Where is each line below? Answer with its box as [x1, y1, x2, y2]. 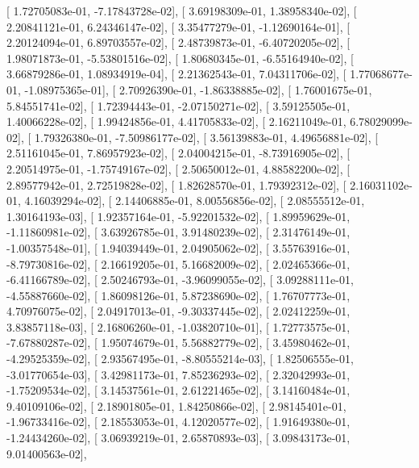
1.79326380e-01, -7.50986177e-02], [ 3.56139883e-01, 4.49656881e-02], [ [34, 128, 379, 145]
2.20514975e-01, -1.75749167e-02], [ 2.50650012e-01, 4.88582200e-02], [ [6, 160, 351, 177]
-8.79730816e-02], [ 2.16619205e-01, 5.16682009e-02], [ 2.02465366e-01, [6, 255, 351, 272]
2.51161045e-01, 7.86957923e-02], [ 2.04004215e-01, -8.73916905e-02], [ [6, 144, 351, 161]
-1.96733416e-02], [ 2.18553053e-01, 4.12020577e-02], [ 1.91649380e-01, [6, 413, 351, 430]
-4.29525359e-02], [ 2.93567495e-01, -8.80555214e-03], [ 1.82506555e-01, [6, 350, 354, 367]
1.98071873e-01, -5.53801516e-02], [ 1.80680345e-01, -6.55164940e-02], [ [6, 49, 354, 66]
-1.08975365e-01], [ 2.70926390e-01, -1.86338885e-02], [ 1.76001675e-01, [24, 81, 372, 98]
